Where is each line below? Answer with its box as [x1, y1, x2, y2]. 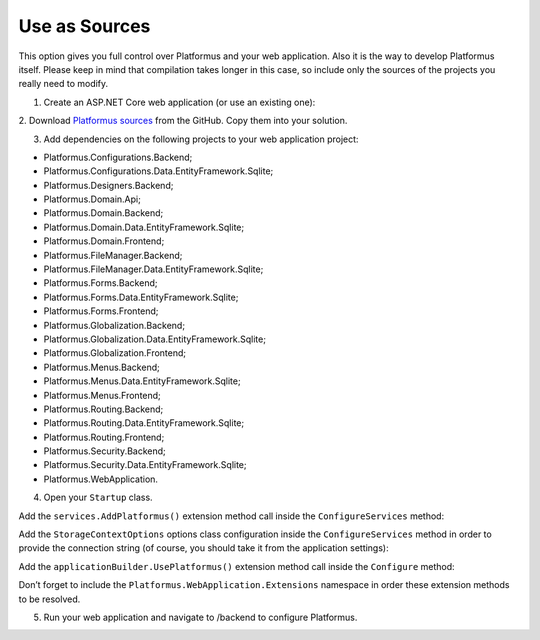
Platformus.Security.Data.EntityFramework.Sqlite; [43, 459, 247, 471]
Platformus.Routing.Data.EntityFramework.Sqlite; [43, 417, 245, 429]
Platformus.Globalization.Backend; [43, 319, 185, 331]
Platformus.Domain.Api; [43, 193, 142, 205]
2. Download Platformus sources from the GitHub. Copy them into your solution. [18, 115, 348, 127]
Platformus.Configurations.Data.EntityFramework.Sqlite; [43, 165, 274, 177]
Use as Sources [18, 15, 151, 37]
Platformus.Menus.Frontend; [43, 389, 162, 401]
